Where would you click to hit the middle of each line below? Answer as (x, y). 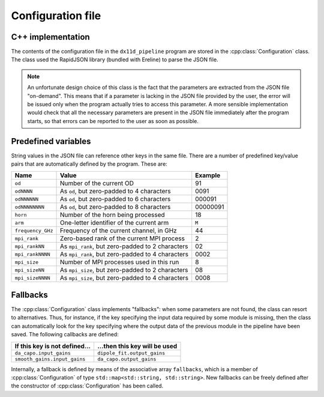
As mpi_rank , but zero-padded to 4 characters (124, 254)
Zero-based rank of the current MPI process (122, 238)
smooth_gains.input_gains (50, 359)
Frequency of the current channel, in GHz (118, 231)
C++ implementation (50, 37)
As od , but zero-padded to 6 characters (115, 199)
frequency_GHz (34, 230)
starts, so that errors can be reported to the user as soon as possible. (113, 121)
